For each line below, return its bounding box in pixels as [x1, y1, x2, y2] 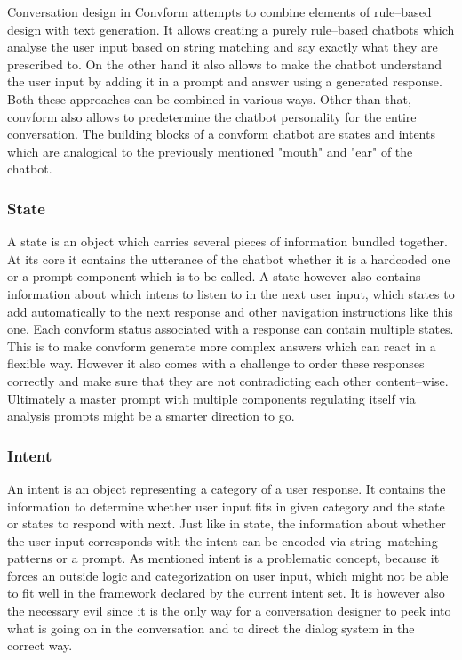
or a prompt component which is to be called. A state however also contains [7, 267, 421, 286]
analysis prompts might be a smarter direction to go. [7, 406, 295, 425]
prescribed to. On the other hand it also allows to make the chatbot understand [7, 54, 442, 73]
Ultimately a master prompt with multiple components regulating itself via [7, 389, 416, 407]
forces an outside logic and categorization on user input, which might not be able [7, 566, 449, 584]
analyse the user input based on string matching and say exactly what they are [7, 37, 438, 56]
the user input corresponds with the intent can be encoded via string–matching [7, 531, 438, 550]
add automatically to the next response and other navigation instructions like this [7, 302, 453, 320]
